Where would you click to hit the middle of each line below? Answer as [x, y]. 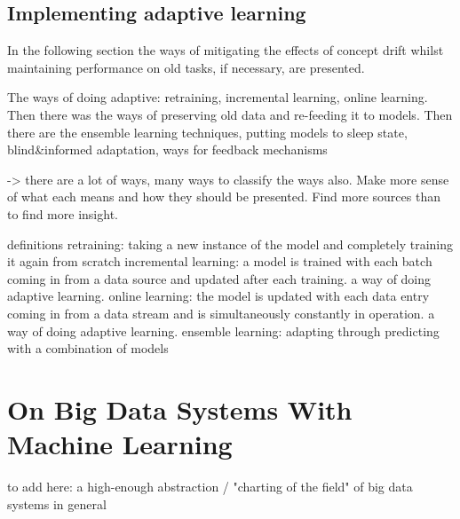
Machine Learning [120, 444]
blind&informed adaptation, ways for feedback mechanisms [167, 149]
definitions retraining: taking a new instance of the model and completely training [230, 244]
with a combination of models [88, 348]
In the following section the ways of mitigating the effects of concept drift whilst [226, 50]
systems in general [57, 503]
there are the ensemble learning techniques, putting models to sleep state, [207, 132]
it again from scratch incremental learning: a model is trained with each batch [220, 261]
